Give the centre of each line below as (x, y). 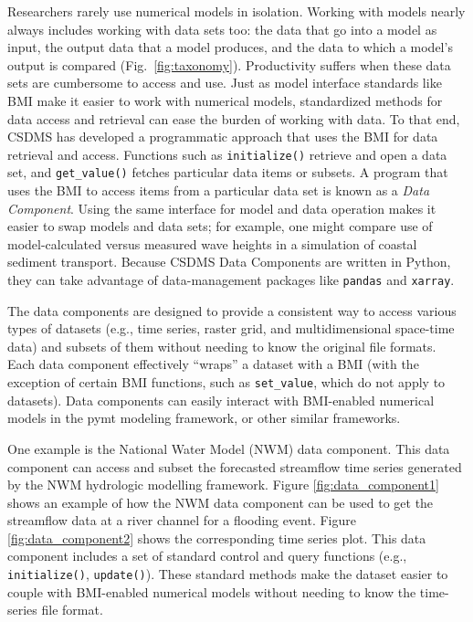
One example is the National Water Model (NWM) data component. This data (229, 448)
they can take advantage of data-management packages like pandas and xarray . (231, 280)
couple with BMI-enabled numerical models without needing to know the (212, 591)
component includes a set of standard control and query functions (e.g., (207, 556)
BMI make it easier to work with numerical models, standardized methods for (225, 100)
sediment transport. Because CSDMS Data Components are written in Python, (229, 262)
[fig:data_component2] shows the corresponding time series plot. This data (217, 538)
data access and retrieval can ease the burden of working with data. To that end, (234, 118)
